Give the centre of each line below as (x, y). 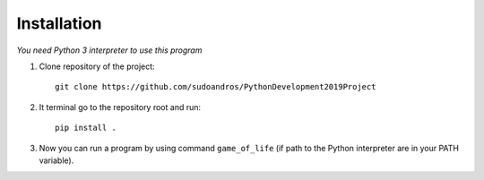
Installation (59, 23)
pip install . (86, 128)
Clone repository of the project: (97, 66)
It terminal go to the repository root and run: (120, 107)
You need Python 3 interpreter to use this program (109, 50)
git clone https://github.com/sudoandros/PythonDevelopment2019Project (216, 87)
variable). (56, 160)
